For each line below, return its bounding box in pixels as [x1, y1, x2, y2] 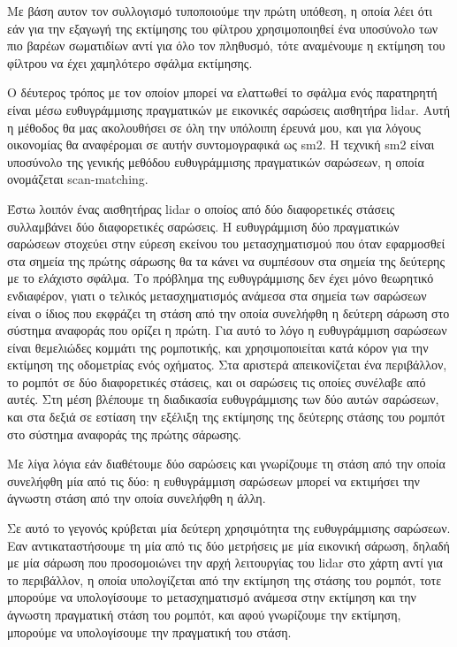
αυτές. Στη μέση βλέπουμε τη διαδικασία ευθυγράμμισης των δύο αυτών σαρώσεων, [7, 390, 439, 408]
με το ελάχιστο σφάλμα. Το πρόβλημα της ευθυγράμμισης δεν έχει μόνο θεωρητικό [7, 269, 434, 287]
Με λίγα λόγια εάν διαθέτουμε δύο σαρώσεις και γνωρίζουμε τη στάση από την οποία [7, 454, 446, 473]
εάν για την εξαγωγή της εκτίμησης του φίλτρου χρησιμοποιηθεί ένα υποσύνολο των [7, 19, 438, 37]
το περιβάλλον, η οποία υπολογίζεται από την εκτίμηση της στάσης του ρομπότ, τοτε [7, 570, 442, 589]
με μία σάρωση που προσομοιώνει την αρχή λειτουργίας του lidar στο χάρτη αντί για [7, 553, 443, 572]
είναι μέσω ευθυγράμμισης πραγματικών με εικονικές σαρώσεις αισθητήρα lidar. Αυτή [7, 100, 451, 118]
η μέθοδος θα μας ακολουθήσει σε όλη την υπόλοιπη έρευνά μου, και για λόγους [7, 118, 421, 136]
